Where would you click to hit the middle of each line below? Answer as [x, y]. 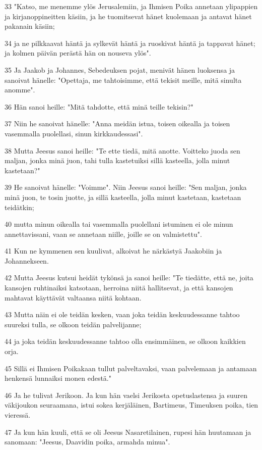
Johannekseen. [27, 260]
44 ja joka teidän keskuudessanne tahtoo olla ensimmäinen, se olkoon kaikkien [125, 341]
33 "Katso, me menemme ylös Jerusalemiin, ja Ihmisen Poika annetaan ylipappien [131, 6]
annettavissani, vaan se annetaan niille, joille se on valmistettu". [103, 234]
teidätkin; [19, 207]
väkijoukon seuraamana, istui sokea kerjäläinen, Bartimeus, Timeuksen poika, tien [132, 405]
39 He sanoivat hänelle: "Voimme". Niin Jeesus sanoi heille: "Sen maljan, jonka [126, 187]
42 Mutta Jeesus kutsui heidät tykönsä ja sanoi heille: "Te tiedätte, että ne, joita [129, 278]
